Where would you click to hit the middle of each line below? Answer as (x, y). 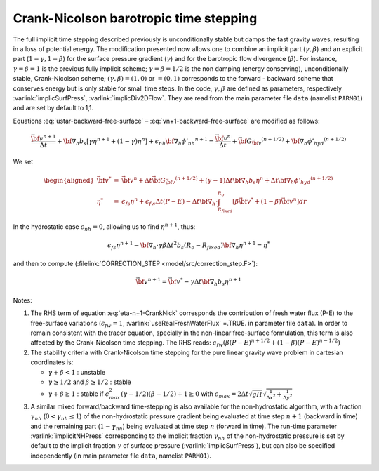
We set (23, 162)
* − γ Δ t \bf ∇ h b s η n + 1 (211, 282)
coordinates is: (52, 362)
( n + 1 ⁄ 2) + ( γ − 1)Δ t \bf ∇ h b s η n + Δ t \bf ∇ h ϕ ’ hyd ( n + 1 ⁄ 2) (254, 180)
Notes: (22, 300)
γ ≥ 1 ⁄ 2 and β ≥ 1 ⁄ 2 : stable (89, 382)
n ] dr (300, 201)
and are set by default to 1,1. (53, 108)
